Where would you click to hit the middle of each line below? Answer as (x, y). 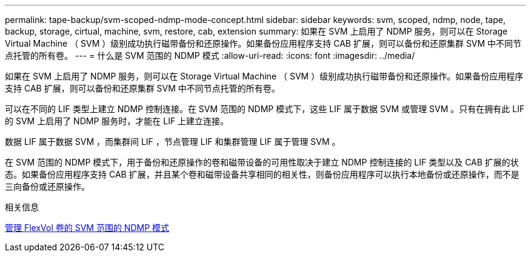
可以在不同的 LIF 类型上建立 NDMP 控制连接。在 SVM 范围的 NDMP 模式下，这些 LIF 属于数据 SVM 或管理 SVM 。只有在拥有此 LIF (265, 109)
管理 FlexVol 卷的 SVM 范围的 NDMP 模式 (87, 228)
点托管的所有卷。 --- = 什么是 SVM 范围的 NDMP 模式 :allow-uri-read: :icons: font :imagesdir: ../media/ (210, 55)
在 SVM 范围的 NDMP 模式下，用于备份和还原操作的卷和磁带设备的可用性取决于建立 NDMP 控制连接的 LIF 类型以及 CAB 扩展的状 (262, 162)
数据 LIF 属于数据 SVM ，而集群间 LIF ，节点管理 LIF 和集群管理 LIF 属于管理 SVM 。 (173, 142)
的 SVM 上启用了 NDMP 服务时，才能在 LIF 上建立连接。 (117, 121)
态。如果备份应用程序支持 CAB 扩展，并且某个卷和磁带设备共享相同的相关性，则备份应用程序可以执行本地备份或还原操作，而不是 (262, 174)
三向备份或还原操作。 (47, 186)
